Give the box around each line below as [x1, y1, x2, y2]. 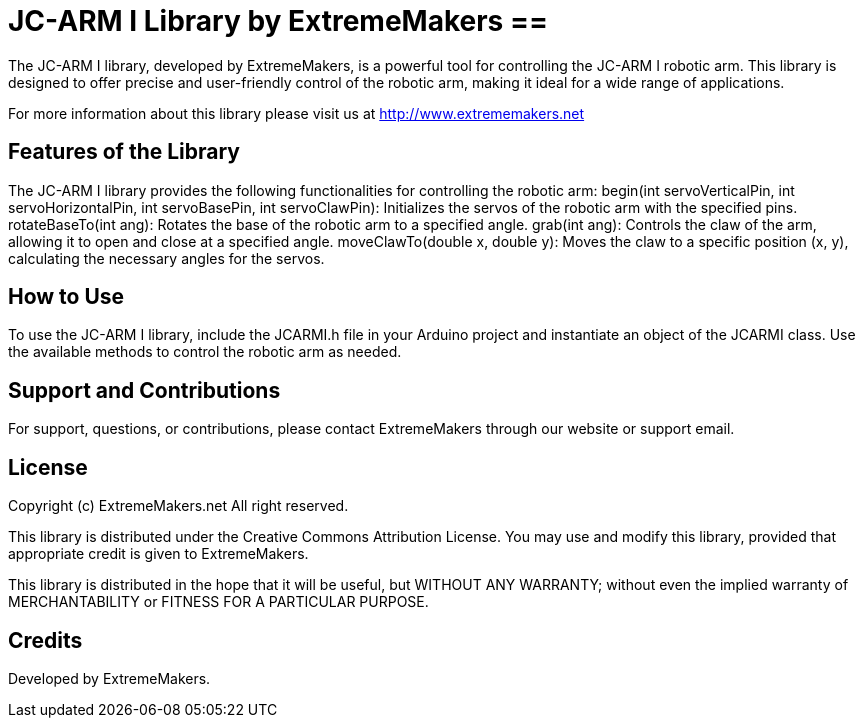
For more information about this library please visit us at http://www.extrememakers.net [8, 104, 585, 122]
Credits [8, 627, 83, 653]
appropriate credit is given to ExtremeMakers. [8, 545, 309, 563]
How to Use [8, 284, 125, 310]
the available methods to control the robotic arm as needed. [8, 343, 402, 361]
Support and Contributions [8, 377, 281, 403]
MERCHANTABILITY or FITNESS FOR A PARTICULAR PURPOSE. [8, 593, 429, 611]
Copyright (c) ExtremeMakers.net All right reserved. [8, 497, 349, 515]
